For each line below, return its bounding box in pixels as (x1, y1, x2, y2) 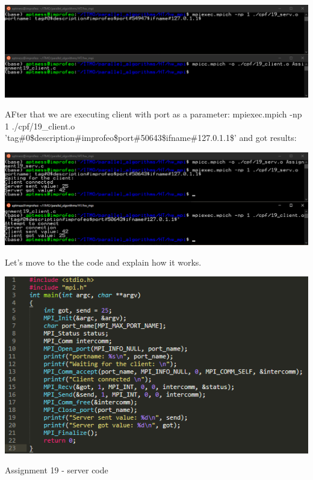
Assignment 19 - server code (5, 464, 108, 476)
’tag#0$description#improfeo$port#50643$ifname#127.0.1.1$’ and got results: (5, 131, 297, 144)
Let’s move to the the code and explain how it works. (5, 255, 202, 268)
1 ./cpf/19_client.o (5, 119, 75, 132)
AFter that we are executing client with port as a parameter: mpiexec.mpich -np (5, 108, 302, 120)
